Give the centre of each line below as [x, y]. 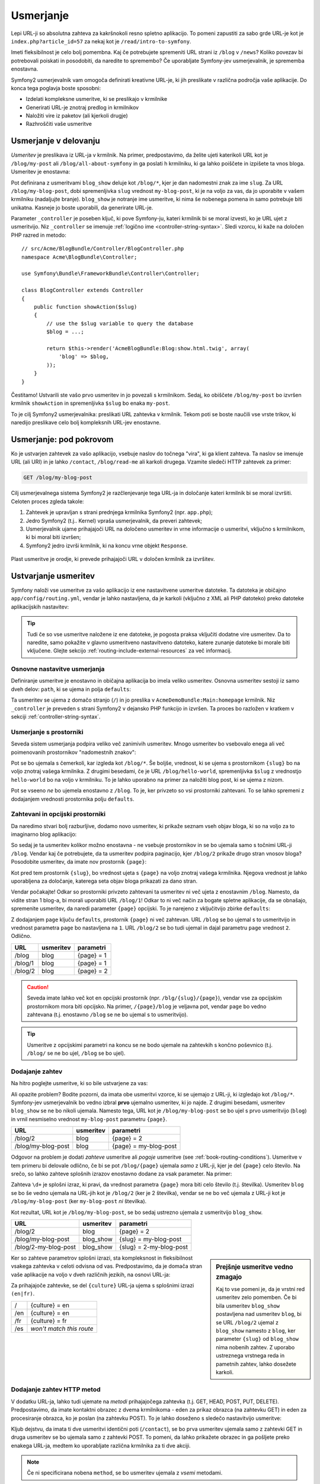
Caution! [38, 987]
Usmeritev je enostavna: [41, 172]
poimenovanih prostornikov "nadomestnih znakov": [73, 752]
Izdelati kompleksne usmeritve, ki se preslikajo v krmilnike [97, 99]
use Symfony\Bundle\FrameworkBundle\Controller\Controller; [111, 274]
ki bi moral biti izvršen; [53, 537]
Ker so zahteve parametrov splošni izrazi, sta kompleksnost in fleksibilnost [102, 1258]
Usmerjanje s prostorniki [47, 732]
